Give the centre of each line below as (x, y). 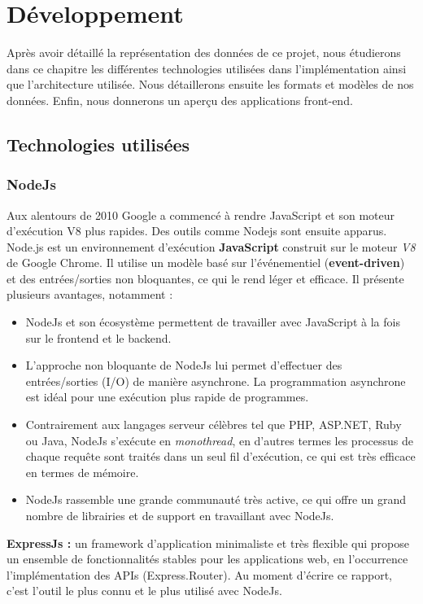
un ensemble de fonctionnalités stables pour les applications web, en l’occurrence (207, 559)
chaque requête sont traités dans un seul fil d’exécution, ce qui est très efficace (220, 456)
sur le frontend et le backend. (98, 337)
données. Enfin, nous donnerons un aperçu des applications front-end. (180, 100)
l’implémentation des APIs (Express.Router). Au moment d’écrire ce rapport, (200, 574)
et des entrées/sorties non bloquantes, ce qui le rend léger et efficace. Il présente (205, 278)
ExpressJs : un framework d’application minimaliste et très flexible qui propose (208, 543)
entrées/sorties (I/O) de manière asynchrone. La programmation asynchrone (216, 381)
